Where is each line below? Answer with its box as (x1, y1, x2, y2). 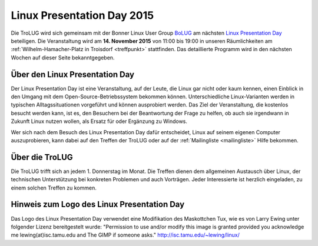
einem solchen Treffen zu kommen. (11, 184, 97, 191)
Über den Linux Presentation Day (11, 69, 135, 79)
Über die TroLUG (11, 152, 73, 162)
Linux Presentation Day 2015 (11, 9, 154, 22)
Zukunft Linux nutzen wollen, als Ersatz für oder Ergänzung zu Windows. (11, 118, 188, 125)
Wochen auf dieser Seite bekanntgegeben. (11, 54, 115, 61)
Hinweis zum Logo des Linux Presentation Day (11, 200, 185, 210)
